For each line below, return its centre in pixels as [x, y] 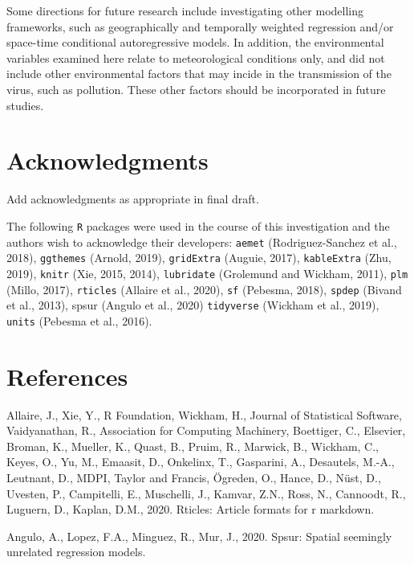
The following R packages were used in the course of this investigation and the [198, 225]
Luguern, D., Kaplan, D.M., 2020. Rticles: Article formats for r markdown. [191, 509]
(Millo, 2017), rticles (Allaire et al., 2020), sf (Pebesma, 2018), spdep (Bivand [204, 289]
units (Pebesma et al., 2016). [79, 320]
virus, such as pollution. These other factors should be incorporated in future [196, 89]
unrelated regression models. [76, 552]
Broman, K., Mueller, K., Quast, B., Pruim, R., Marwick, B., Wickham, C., [193, 446]
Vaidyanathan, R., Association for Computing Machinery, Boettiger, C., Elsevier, [206, 430]
